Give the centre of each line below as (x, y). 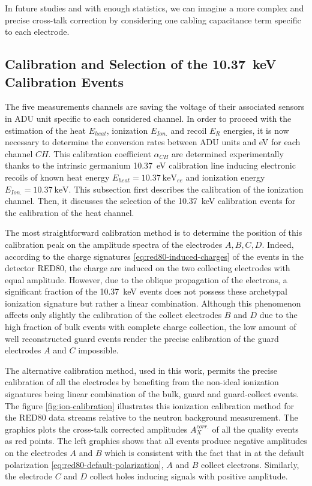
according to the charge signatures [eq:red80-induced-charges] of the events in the (154, 256)
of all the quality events (255, 429)
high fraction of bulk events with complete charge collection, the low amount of (151, 327)
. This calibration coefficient (100, 153)
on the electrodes (36, 452)
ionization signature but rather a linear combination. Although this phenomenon (153, 303)
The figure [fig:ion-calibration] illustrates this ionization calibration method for (149, 405)
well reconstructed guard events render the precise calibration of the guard (142, 338)
